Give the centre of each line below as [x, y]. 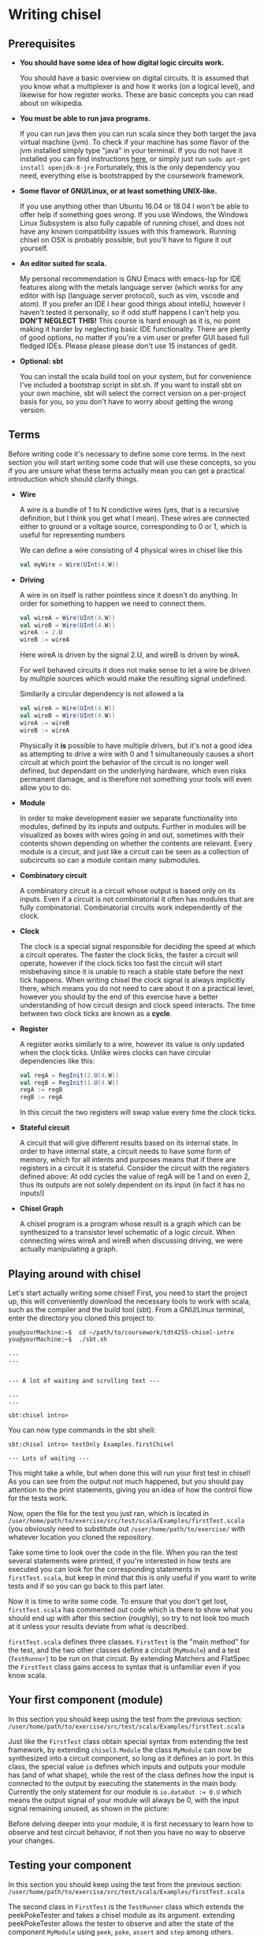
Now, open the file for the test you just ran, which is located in [109, 1513]
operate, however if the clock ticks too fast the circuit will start [121, 963]
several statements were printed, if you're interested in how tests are [120, 1561]
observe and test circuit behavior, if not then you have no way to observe [127, 1832]
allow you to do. [45, 787]
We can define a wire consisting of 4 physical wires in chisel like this [131, 550]
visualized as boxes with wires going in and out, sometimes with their [132, 835]
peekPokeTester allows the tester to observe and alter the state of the [121, 1923]
